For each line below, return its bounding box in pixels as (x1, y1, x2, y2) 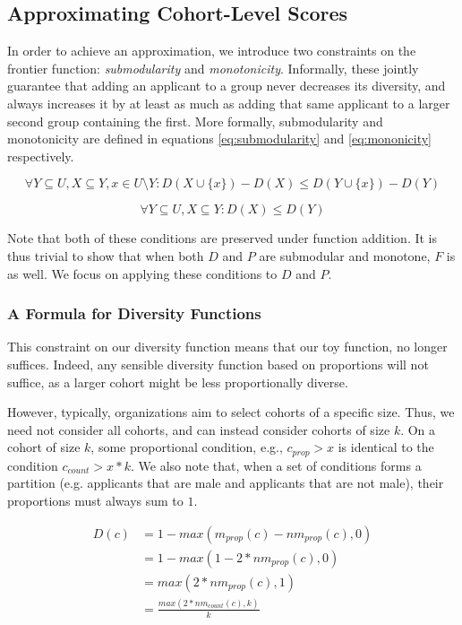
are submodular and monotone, (259, 246, 431, 265)
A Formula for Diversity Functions (7, 302, 261, 325)
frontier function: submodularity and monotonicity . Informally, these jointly (7, 58, 419, 77)
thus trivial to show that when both (7, 246, 204, 265)
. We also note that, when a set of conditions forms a (131, 456, 422, 474)
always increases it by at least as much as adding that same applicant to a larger (7, 93, 450, 112)
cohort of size (7, 438, 81, 456)
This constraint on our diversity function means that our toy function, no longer (7, 337, 448, 356)
